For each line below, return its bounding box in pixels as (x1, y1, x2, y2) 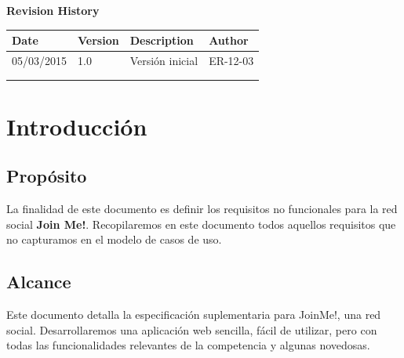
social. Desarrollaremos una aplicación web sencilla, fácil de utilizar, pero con (6, 321, 377, 338)
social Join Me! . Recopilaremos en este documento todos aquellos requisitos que (6, 215, 396, 232)
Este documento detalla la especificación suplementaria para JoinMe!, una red (6, 306, 381, 323)
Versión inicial (129, 52, 198, 68)
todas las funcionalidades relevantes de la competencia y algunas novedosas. (6, 337, 370, 353)
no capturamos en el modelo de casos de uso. (6, 231, 222, 248)
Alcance (6, 269, 71, 294)
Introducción (6, 110, 147, 142)
